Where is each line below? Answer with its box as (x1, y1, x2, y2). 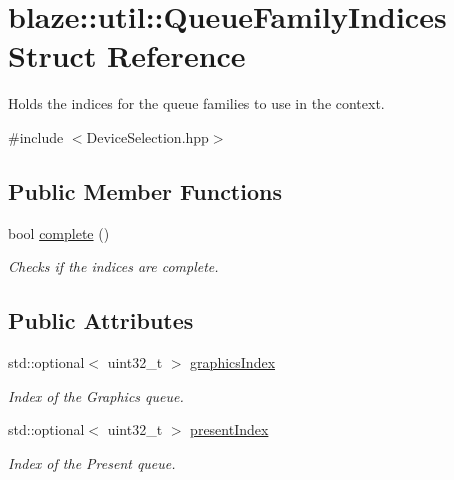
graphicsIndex (190, 352, 276, 373)
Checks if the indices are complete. (8, 256, 219, 277)
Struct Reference (8, 35, 246, 76)
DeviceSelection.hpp (86, 126, 209, 147)
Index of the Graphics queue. (8, 385, 184, 406)
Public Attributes (8, 305, 194, 336)
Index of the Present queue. (8, 452, 176, 473)
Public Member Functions (8, 175, 282, 206)
